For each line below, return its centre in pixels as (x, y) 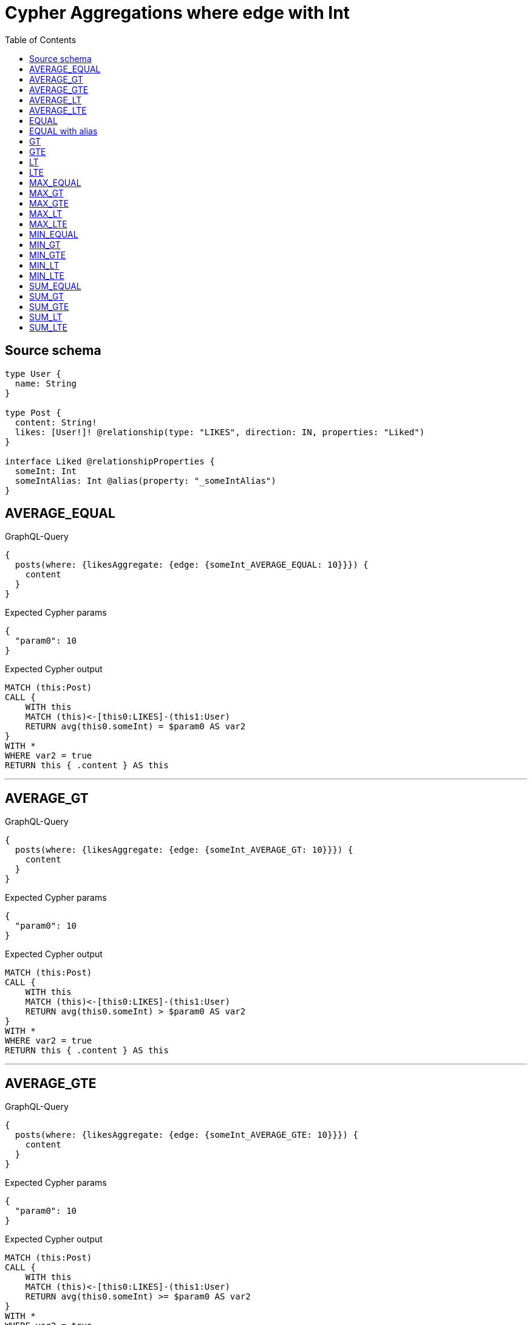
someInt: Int (46, 471)
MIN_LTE (47, 275)
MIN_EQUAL (54, 234)
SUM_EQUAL (55, 286)
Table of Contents (41, 40)
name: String (46, 383)
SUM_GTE (49, 306)
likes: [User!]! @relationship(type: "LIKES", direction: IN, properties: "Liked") (220, 432)
